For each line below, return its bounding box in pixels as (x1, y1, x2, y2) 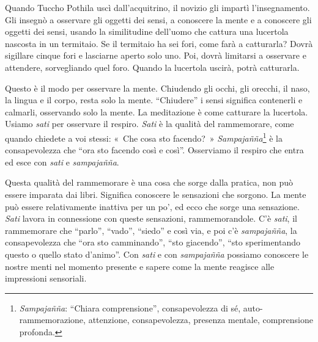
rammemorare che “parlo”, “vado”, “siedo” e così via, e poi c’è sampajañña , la (5, 224, 297, 236)
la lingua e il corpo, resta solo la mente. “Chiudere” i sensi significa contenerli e (5, 93, 303, 106)
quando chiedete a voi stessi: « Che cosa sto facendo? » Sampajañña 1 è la (5, 129, 283, 144)
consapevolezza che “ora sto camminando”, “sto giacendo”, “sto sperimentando (5, 236, 301, 249)
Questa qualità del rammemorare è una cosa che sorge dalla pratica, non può (5, 176, 293, 189)
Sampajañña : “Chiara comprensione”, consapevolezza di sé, (19, 301, 241, 314)
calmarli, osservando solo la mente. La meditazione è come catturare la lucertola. (5, 105, 308, 118)
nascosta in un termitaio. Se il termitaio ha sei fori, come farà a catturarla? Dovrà (5, 37, 313, 49)
